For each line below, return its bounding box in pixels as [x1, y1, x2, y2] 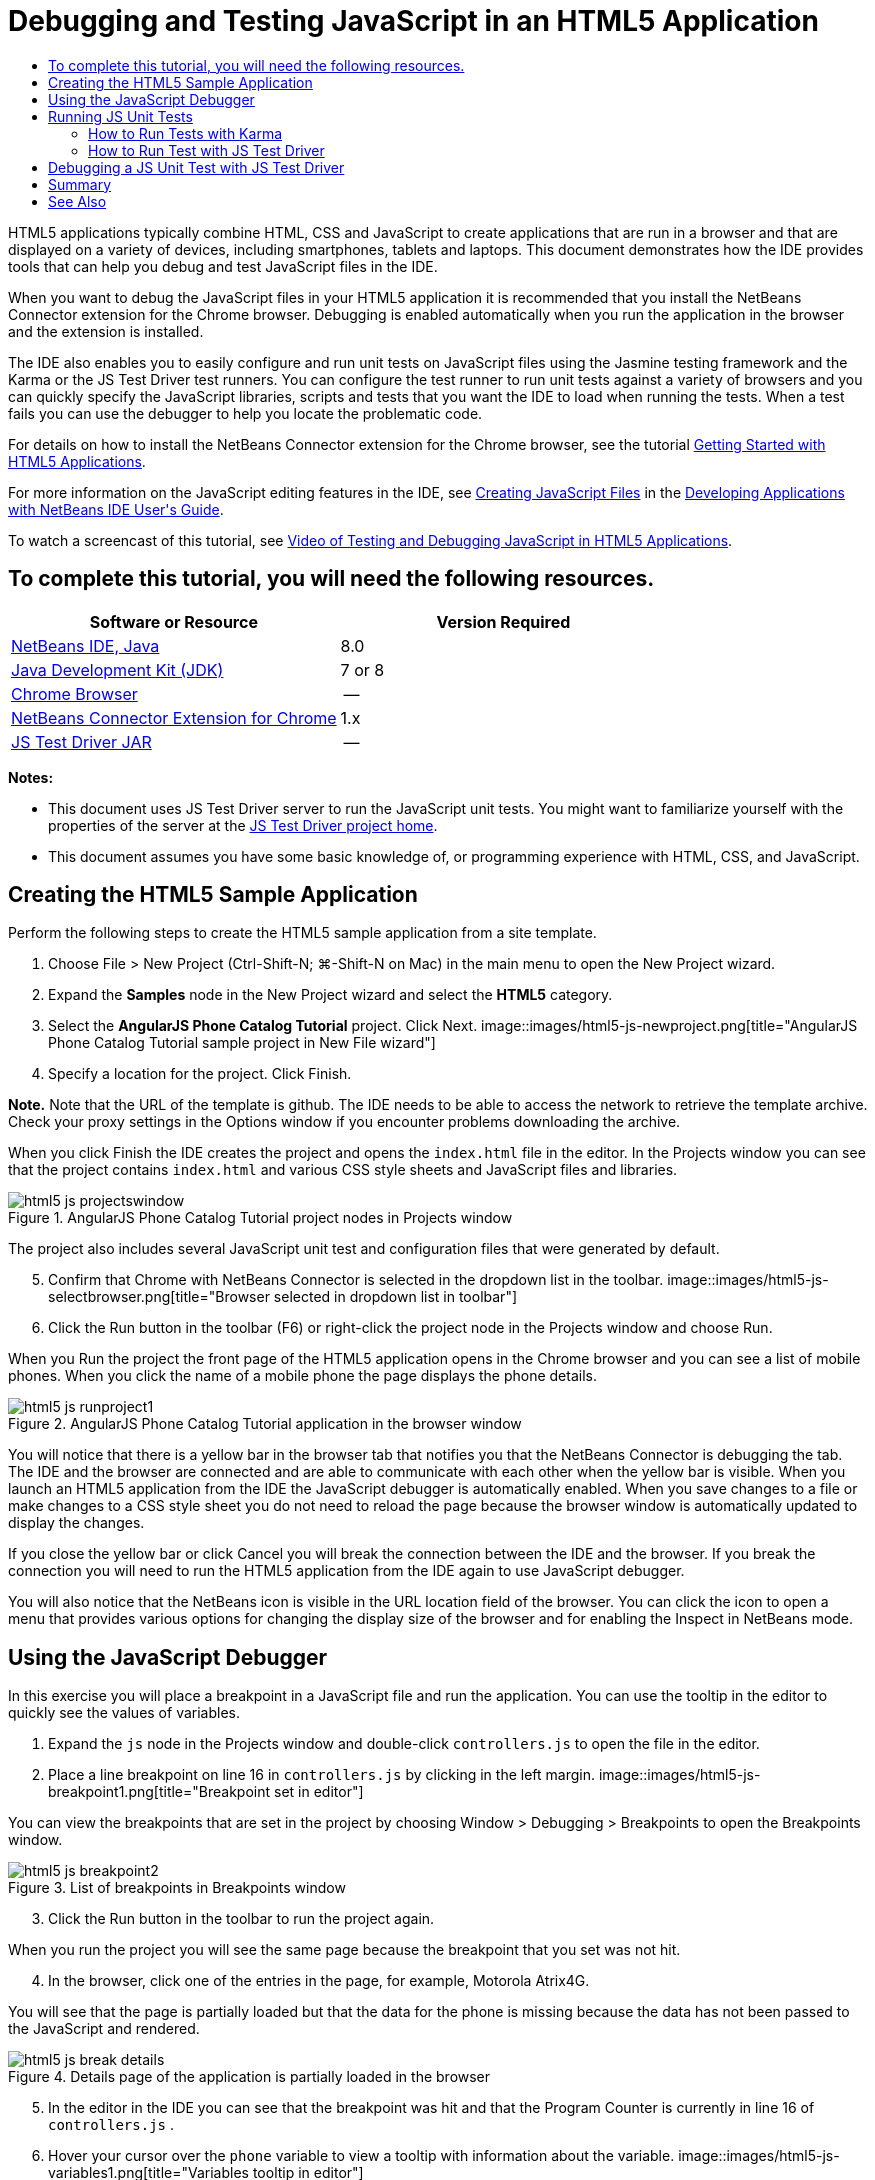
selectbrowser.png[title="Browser [48, 1288, 270, 1306]
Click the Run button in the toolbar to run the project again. [48, 1910, 435, 1928]
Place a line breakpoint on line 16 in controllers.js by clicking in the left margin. [48, 1766, 595, 1784]
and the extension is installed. [8, 322, 204, 340]
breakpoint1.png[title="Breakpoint [48, 1783, 271, 1801]
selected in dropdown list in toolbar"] [273, 1288, 518, 1306]
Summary [48, 175, 112, 193]
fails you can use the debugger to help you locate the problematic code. [8, 404, 483, 422]
